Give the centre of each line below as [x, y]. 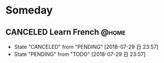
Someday [29, 10]
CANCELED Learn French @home [66, 32]
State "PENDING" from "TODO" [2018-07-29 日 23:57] [80, 54]
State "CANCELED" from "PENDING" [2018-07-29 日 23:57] [86, 47]
